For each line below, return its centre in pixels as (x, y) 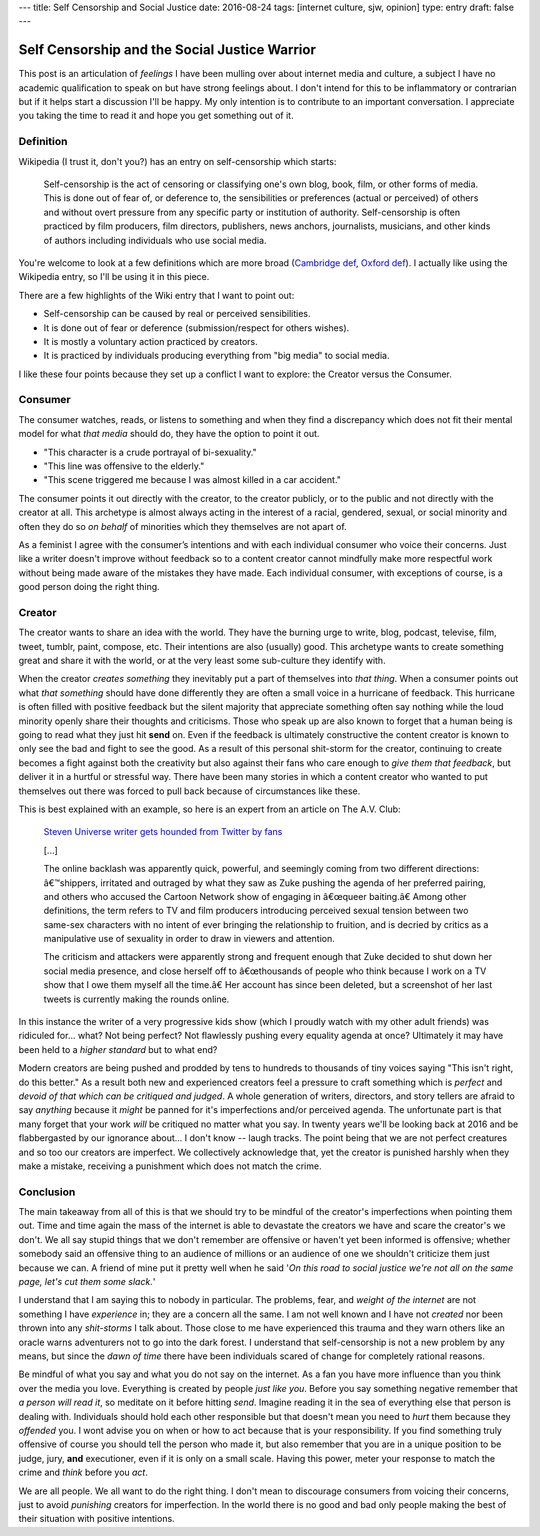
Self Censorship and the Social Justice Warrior (167, 50)
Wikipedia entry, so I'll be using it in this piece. (114, 277)
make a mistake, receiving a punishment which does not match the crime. (170, 1166)
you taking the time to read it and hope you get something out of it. (156, 116)
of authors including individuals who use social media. (155, 240)
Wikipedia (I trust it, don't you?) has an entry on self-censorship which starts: (177, 161)
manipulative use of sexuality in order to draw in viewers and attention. (189, 939)
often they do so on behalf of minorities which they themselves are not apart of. (182, 526)
